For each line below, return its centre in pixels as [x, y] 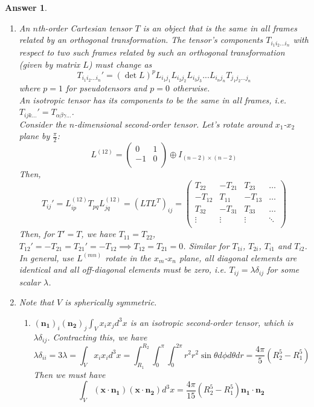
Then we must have [69, 374]
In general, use [46, 257]
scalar [30, 282]
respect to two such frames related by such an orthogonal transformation [152, 52]
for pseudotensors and [107, 88]
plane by [34, 136]
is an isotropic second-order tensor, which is [212, 322]
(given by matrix [50, 64]
